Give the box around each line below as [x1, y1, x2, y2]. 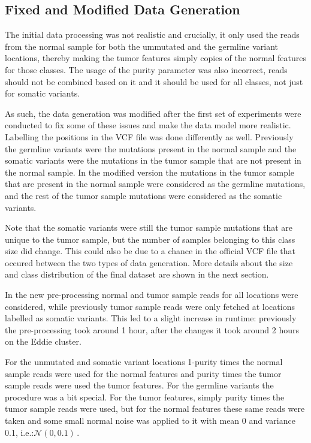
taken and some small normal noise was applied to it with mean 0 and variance [5, 414, 295, 427]
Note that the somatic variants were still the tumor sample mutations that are [5, 221, 292, 234]
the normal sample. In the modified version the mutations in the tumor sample [5, 165, 295, 178]
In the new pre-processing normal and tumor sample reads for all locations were [5, 288, 298, 301]
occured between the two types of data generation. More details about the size [5, 256, 293, 269]
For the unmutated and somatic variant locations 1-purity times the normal [5, 355, 283, 368]
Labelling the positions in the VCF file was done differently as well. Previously [5, 130, 294, 143]
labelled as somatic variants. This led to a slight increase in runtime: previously [5, 312, 297, 324]
